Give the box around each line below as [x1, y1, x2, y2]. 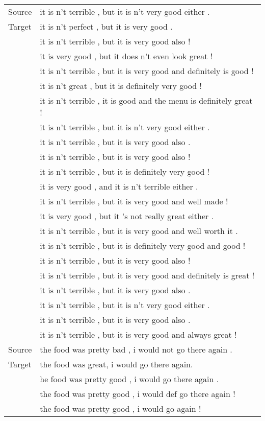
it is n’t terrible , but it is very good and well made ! [40, 195, 228, 207]
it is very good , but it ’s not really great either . [40, 210, 214, 222]
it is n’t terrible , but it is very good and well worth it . [40, 225, 238, 237]
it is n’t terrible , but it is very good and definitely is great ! [40, 269, 255, 281]
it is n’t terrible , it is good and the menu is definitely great [40, 95, 253, 106]
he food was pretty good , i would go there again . [40, 373, 219, 385]
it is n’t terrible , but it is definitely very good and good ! [40, 240, 246, 251]
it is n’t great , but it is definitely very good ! [40, 80, 202, 91]
